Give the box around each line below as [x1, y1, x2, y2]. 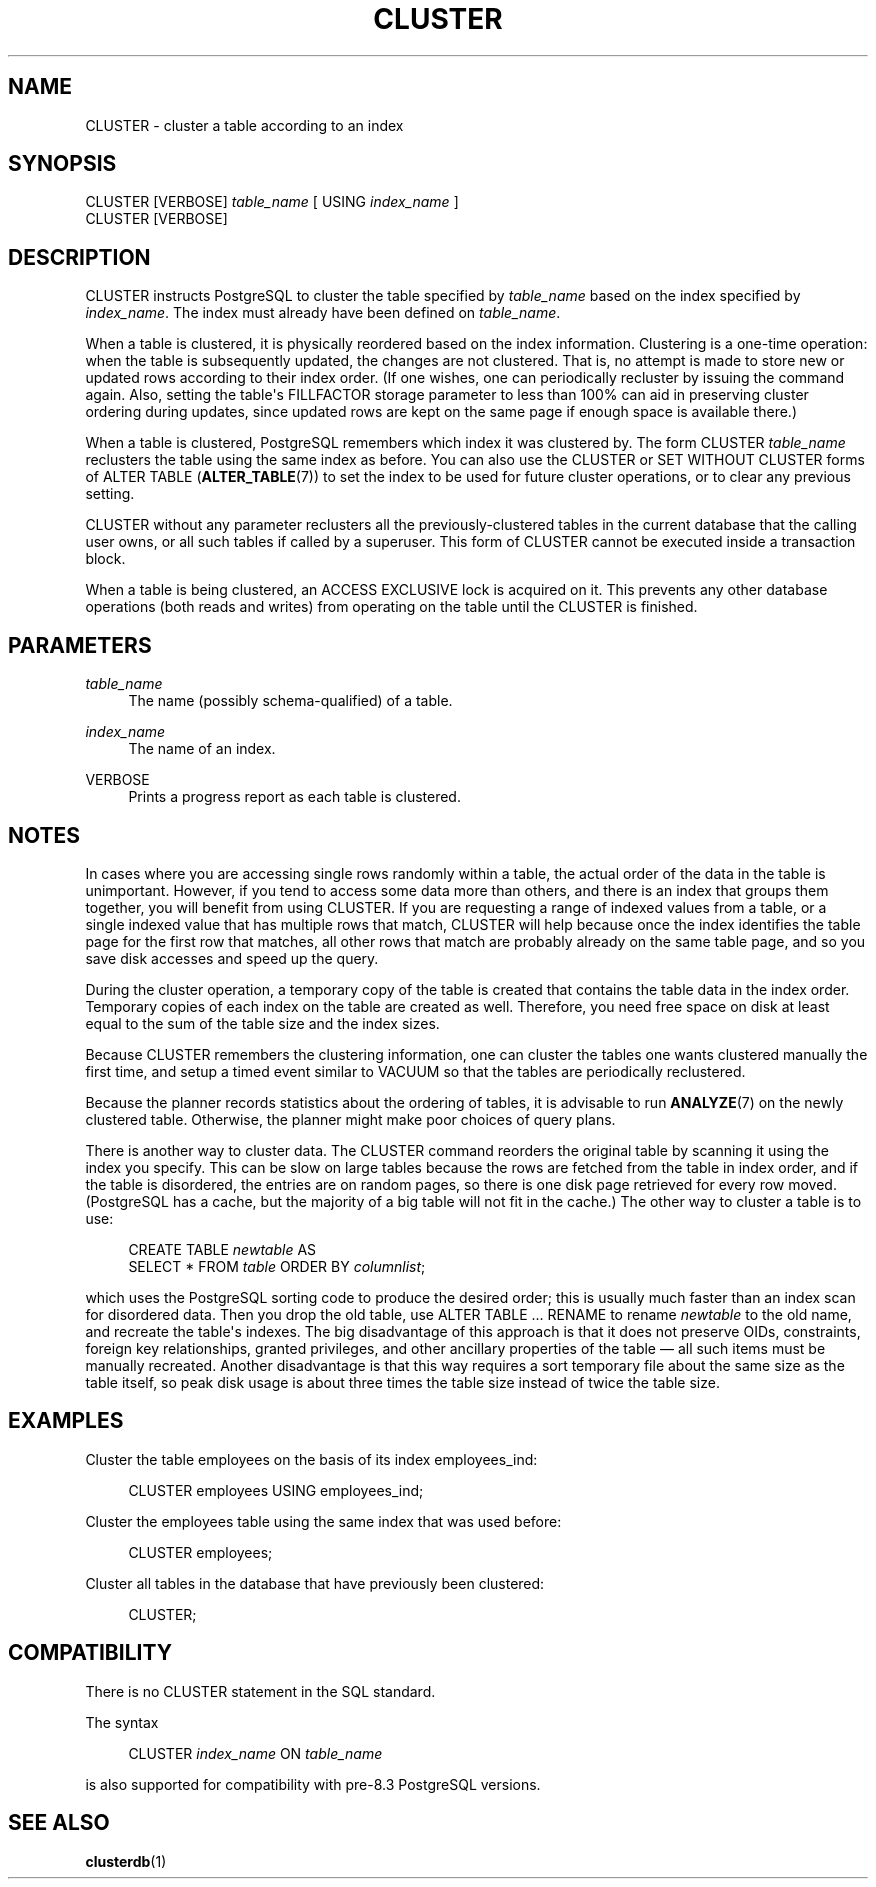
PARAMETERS [8, 632, 152, 658]
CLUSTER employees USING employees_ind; [128, 1481, 424, 1499]
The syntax [85, 1713, 159, 1731]
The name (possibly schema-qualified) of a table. [128, 692, 453, 710]
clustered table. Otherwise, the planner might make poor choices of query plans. [85, 1110, 616, 1128]
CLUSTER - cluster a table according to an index [85, 116, 404, 134]
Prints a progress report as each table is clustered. [128, 788, 461, 806]
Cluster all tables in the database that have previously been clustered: [85, 1574, 545, 1592]
